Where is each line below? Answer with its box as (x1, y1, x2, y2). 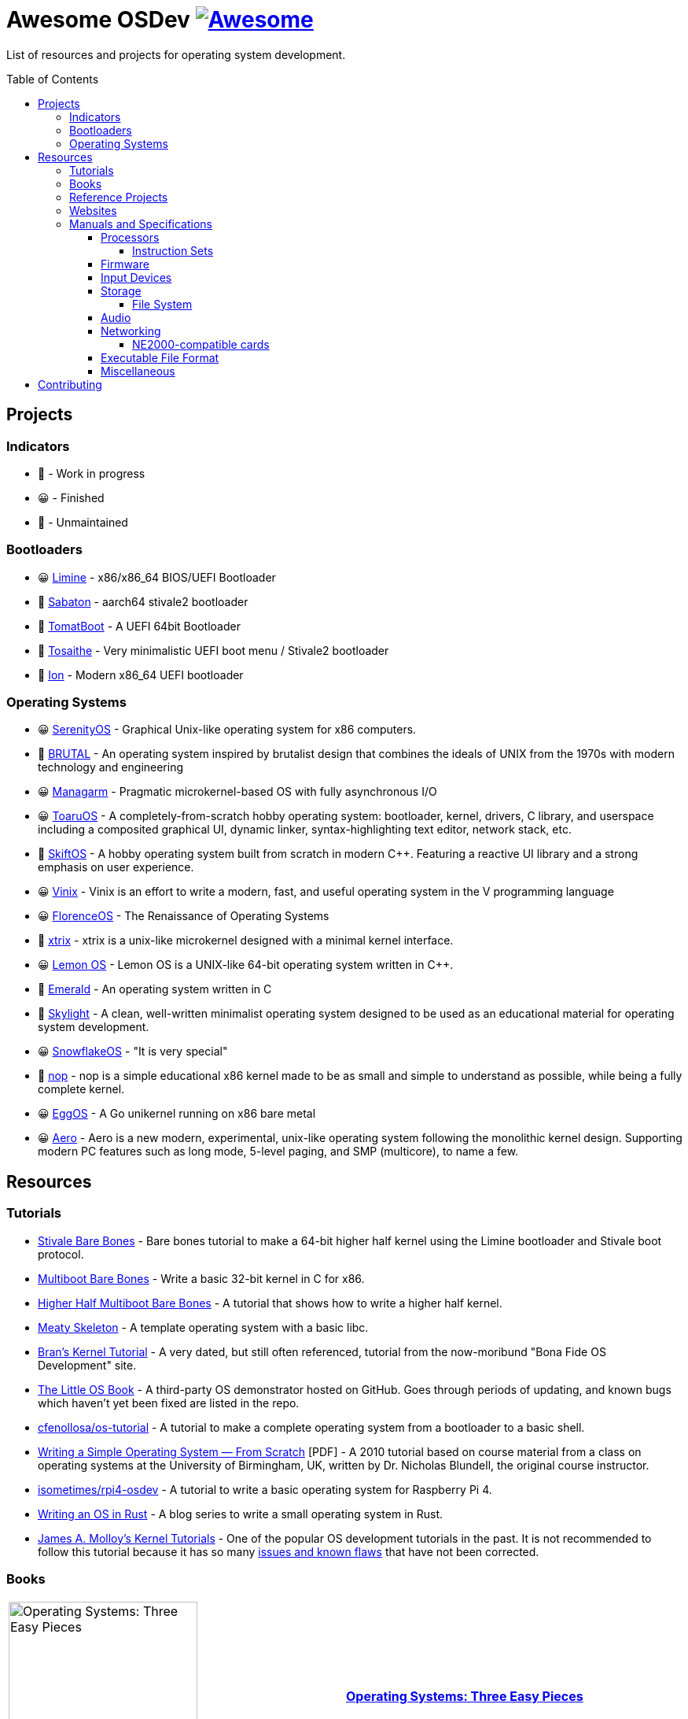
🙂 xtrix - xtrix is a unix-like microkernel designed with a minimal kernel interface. (38, 933, 454, 948)
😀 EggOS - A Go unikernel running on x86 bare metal (38, 1107, 316, 1121)
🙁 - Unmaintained (38, 515, 128, 529)
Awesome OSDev (6, 6, 190, 33)
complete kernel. (38, 1082, 125, 1096)
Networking (101, 323, 161, 338)
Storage (101, 283, 142, 298)
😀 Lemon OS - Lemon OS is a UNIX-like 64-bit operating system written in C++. (38, 958, 454, 972)
